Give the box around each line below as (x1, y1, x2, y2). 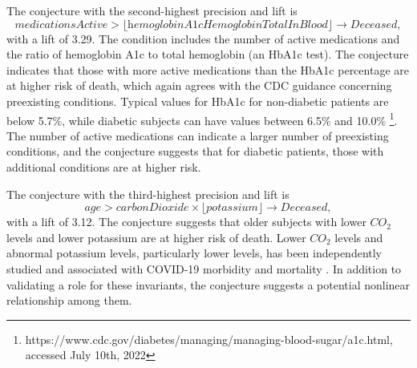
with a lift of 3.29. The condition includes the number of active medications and (6, 30, 400, 47)
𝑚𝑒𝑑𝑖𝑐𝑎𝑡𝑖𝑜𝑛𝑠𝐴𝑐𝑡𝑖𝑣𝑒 (14, 18, 108, 30)
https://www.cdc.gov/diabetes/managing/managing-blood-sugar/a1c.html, (25, 330, 393, 347)
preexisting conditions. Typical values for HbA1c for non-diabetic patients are (6, 92, 389, 109)
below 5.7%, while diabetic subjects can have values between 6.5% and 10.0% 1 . (6, 109, 398, 128)
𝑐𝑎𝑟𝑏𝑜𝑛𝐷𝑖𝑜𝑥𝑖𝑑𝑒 (115, 202, 189, 214)
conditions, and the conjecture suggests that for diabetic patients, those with (6, 143, 384, 160)
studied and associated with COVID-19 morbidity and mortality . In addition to (6, 260, 402, 277)
